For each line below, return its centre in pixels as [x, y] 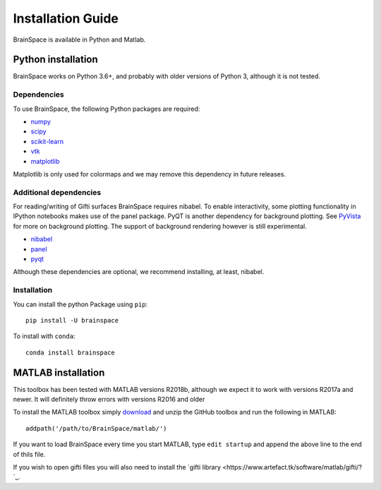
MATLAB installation [59, 372]
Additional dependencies [57, 192]
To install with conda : [44, 336]
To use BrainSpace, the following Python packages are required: [107, 109]
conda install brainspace [71, 352]
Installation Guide [66, 18]
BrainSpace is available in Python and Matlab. [79, 40]
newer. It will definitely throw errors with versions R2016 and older [109, 400]
